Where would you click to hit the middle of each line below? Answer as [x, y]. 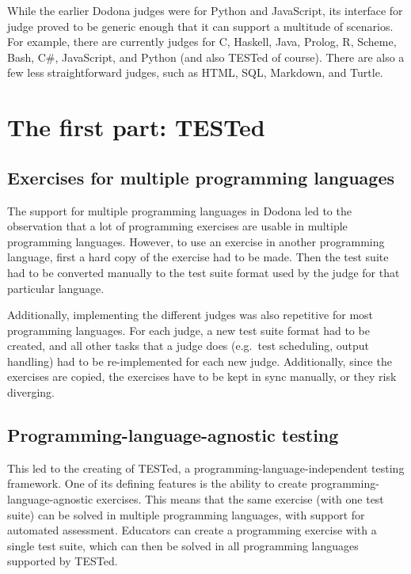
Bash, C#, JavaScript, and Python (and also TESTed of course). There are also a [206, 57]
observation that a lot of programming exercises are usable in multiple [177, 226]
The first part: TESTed [136, 127]
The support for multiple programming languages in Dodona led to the [179, 210]
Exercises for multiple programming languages [201, 177]
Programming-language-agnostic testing [173, 435]
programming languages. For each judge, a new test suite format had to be [188, 330]
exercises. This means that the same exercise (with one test [240, 499]
